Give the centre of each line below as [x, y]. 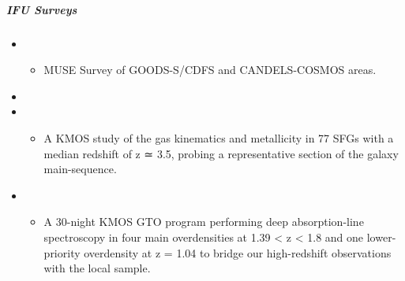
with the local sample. [97, 268]
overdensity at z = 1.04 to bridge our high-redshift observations [238, 252]
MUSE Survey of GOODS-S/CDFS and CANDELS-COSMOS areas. [210, 70]
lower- [381, 237]
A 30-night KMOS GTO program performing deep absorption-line [204, 222]
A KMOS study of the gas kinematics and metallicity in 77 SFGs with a [219, 137]
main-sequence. [80, 169]
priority [62, 252]
